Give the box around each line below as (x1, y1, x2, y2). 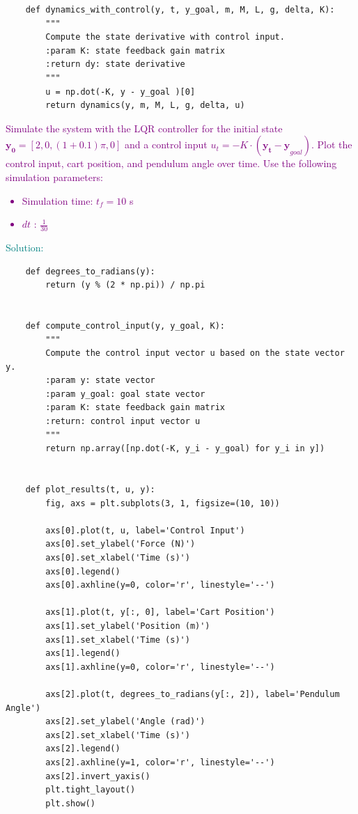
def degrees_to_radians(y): (25, 266, 155, 276)
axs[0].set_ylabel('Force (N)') (45, 539, 196, 549)
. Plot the (311, 137, 352, 152)
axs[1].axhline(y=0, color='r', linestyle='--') (45, 662, 275, 672)
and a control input (125, 137, 208, 152)
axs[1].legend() (45, 648, 120, 659)
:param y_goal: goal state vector (45, 389, 205, 399)
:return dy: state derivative (45, 59, 185, 70)
